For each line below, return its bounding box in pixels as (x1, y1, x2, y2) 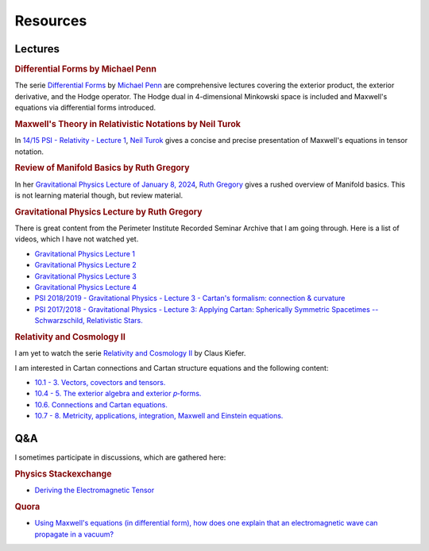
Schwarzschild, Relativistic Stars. (34, 316, 143, 326)
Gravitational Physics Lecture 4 (34, 282, 137, 291)
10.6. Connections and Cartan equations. (34, 399, 168, 409)
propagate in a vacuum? (34, 529, 114, 539)
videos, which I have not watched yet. (14, 234, 139, 244)
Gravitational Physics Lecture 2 (34, 260, 137, 270)
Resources (14, 12, 87, 29)
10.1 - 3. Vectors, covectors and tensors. (34, 377, 166, 387)
